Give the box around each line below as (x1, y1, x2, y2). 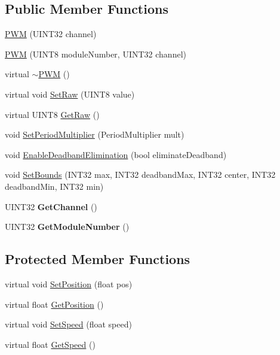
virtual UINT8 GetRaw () (5, 108, 100, 120)
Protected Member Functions (5, 250, 190, 268)
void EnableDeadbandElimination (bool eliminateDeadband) (5, 148, 227, 160)
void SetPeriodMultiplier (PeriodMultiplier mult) (5, 128, 184, 141)
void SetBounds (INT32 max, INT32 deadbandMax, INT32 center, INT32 (5, 168, 276, 181)
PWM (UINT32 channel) (5, 28, 97, 40)
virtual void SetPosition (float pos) (5, 277, 133, 290)
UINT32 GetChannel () (5, 200, 97, 213)
